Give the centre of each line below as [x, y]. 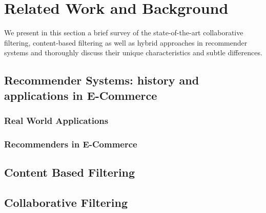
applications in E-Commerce [81, 95]
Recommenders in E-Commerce [71, 144]
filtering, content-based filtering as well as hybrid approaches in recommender [126, 42]
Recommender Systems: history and [102, 80]
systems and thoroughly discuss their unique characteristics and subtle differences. [133, 52]
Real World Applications [56, 120]
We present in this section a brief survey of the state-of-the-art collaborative [124, 33]
